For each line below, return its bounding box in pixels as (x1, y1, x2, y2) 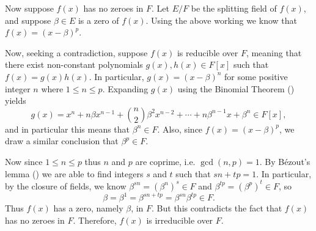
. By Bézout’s (259, 155, 310, 167)
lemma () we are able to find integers (5, 167, 144, 180)
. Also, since (157, 122, 203, 135)
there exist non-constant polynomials (5, 58, 143, 71)
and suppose (5, 13, 51, 26)
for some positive (224, 70, 288, 82)
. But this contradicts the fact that (152, 202, 282, 215)
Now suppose (5, 2, 54, 14)
